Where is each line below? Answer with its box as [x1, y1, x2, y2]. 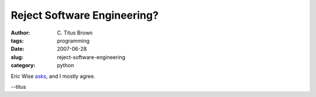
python [57, 62, 74, 69]
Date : [11, 46, 25, 53]
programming [57, 37, 90, 44]
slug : [11, 53, 23, 61]
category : [11, 62, 36, 69]
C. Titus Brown [57, 29, 93, 36]
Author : [11, 29, 30, 36]
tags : [11, 37, 24, 44]
